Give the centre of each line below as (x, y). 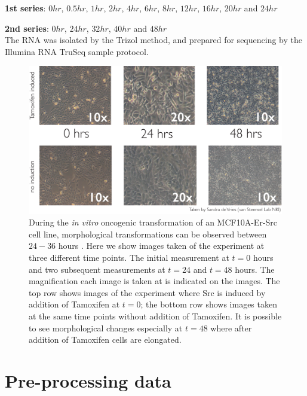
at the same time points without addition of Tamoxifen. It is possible (155, 316)
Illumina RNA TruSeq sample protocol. (77, 51)
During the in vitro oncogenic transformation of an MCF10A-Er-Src (153, 222)
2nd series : (27, 28)
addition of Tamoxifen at (74, 304)
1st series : (25, 8)
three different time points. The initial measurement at (129, 257)
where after (231, 328)
